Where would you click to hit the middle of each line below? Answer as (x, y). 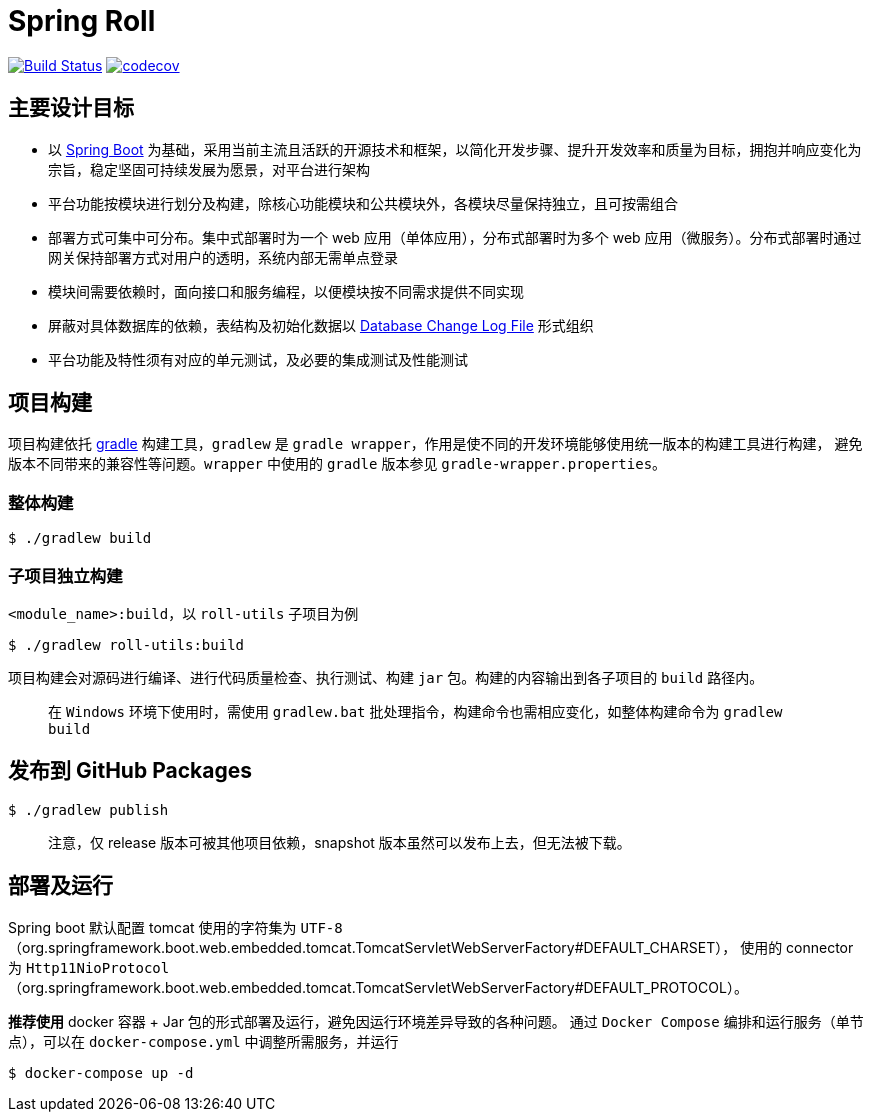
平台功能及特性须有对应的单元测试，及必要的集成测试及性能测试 (258, 359)
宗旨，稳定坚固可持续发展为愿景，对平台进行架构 (209, 169)
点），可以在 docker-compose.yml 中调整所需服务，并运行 (203, 1041)
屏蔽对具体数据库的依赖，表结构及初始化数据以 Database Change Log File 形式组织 (321, 325)
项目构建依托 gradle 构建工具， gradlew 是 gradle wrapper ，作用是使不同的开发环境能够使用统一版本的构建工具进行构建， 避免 (435, 444)
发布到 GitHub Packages (130, 771)
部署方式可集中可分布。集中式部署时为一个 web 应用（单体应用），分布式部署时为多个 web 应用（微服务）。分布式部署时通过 (455, 237)
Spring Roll (82, 21)
